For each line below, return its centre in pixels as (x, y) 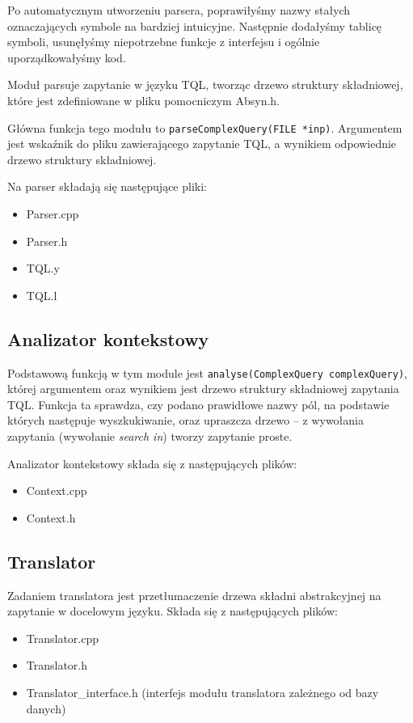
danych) (46, 708)
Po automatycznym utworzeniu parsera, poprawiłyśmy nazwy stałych (179, 10)
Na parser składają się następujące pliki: (107, 186)
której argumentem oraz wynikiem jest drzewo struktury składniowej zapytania (203, 389)
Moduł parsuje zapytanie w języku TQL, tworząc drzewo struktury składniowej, (205, 85)
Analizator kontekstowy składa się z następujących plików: (152, 463)
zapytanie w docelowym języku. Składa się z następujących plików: (173, 611)
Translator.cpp (63, 638)
